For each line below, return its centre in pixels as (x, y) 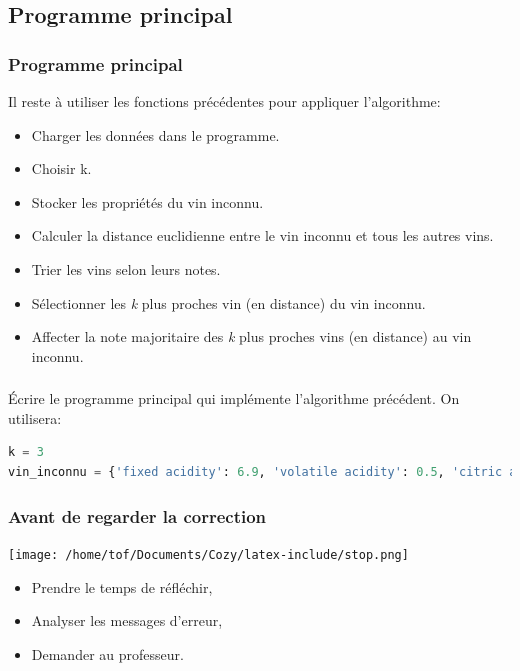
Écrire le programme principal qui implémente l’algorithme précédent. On (234, 398)
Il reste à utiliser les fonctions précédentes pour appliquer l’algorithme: (224, 101)
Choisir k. (61, 168)
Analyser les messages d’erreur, (127, 620)
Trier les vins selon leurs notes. (126, 268)
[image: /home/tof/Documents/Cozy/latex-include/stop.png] (208, 554)
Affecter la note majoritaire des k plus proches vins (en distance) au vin (251, 336)
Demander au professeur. (107, 653)
